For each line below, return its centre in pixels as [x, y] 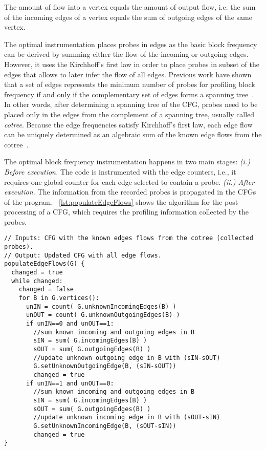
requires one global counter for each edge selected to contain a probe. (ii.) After [129, 181]
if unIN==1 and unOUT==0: [70, 383]
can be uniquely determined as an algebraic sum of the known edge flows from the [133, 134]
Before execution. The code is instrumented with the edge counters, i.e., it [120, 171]
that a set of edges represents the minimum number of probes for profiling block [130, 84]
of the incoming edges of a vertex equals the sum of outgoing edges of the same [128, 17]
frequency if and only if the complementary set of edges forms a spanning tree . [129, 94]
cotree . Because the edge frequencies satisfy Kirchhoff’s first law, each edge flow [128, 124]
